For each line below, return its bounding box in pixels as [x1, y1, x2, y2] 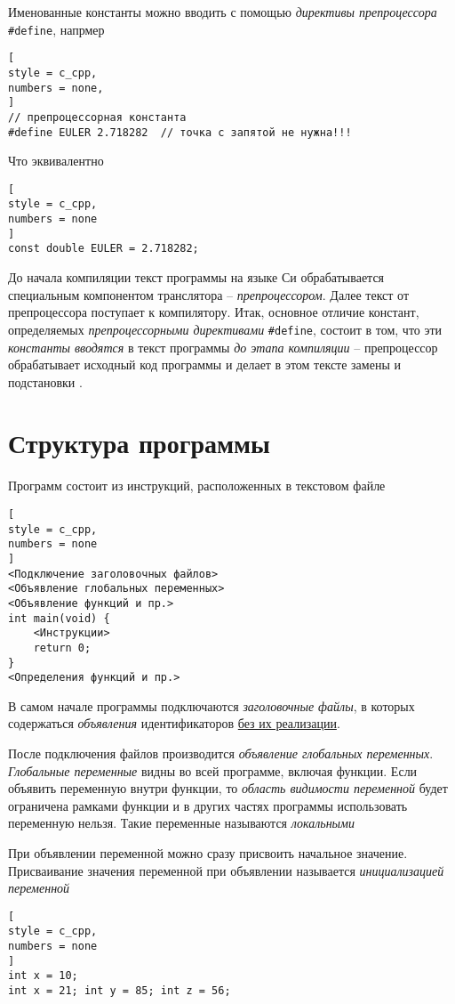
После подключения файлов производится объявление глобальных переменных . [8, 744, 434, 763]
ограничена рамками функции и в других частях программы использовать [8, 796, 408, 814]
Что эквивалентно [8, 151, 104, 170]
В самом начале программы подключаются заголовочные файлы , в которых [8, 696, 415, 715]
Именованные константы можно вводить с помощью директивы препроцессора [8, 3, 437, 20]
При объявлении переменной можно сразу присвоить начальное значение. [8, 844, 408, 862]
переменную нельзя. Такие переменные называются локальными [8, 814, 355, 832]
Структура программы [8, 425, 270, 461]
